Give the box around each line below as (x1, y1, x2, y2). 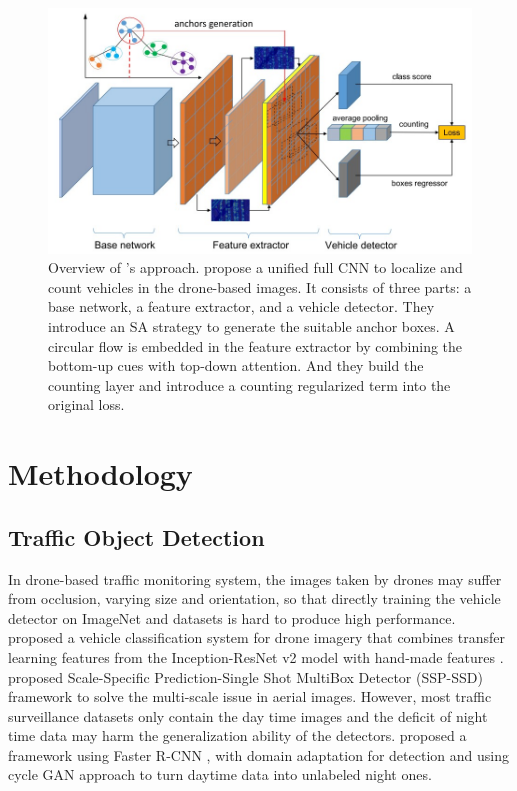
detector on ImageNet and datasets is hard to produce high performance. (8, 607, 456, 628)
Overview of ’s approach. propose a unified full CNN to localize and (48, 257, 463, 278)
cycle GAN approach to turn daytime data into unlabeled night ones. (8, 764, 432, 785)
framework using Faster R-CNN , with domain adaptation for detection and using (8, 744, 509, 765)
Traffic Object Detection (8, 521, 265, 552)
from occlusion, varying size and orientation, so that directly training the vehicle (8, 588, 501, 609)
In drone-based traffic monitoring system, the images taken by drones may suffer (8, 568, 502, 589)
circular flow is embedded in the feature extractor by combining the (48, 335, 463, 356)
